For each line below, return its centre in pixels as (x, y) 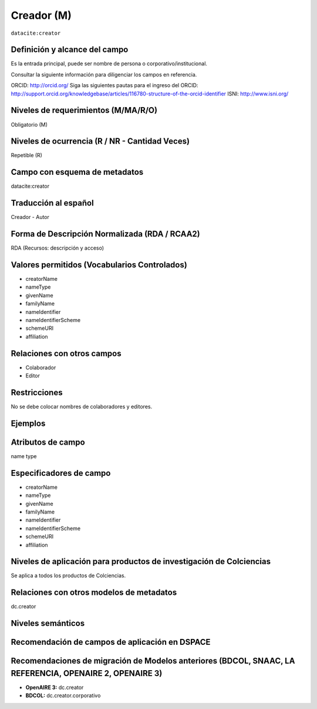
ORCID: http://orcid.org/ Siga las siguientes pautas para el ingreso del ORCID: (104, 85)
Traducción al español (52, 203)
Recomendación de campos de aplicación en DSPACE (111, 642)
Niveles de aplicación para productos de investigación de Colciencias (141, 561)
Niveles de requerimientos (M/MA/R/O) (84, 110)
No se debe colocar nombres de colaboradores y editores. (82, 407)
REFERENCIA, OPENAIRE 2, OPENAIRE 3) (87, 673)
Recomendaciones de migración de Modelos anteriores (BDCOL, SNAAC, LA (153, 661)
